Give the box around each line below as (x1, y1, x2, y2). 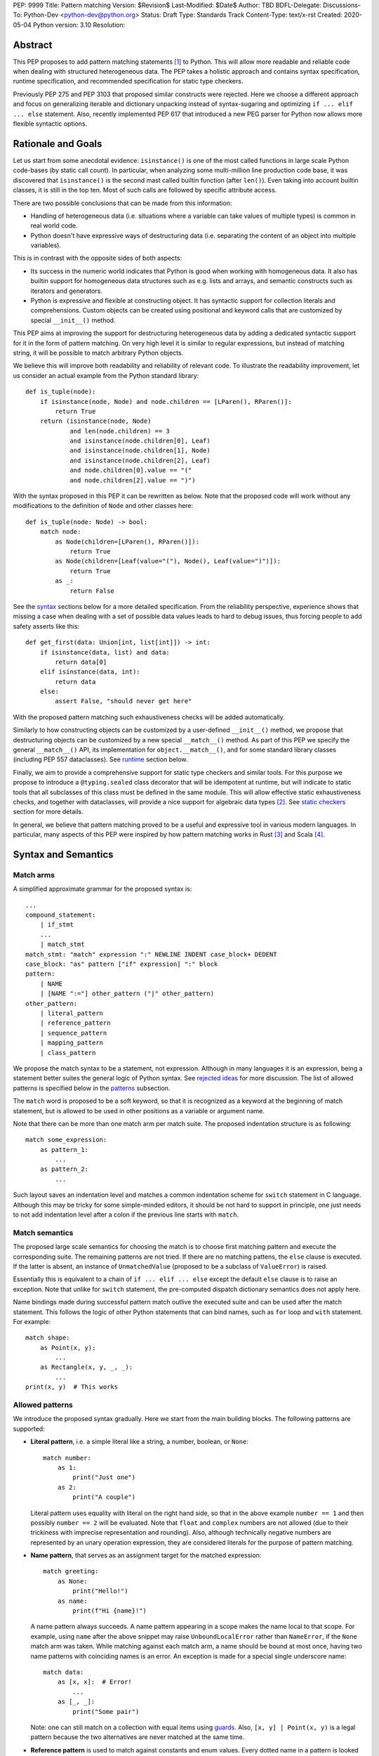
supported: (13, 1424, 45, 1433)
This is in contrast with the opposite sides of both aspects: (13, 254, 182, 263)
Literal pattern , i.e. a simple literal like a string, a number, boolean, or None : (30, 1437, 248, 1446)
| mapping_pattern (39, 1039, 104, 1047)
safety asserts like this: (13, 622, 80, 630)
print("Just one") (72, 1474, 136, 1481)
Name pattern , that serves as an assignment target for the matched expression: (30, 1551, 262, 1559)
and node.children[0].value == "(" (69, 466, 192, 474)
